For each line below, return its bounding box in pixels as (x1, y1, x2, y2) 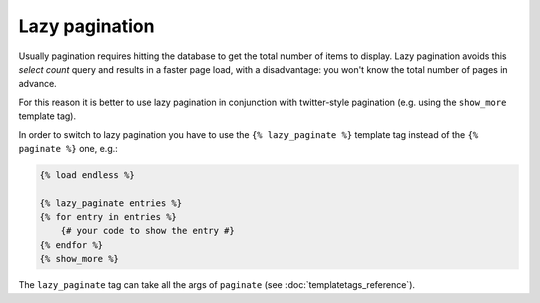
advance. (18, 78, 57, 90)
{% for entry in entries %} (39, 211, 177, 223)
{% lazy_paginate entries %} (39, 197, 183, 209)
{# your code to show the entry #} (60, 225, 235, 237)
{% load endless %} (39, 169, 135, 180)
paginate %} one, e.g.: (18, 142, 119, 154)
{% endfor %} (39, 239, 104, 250)
